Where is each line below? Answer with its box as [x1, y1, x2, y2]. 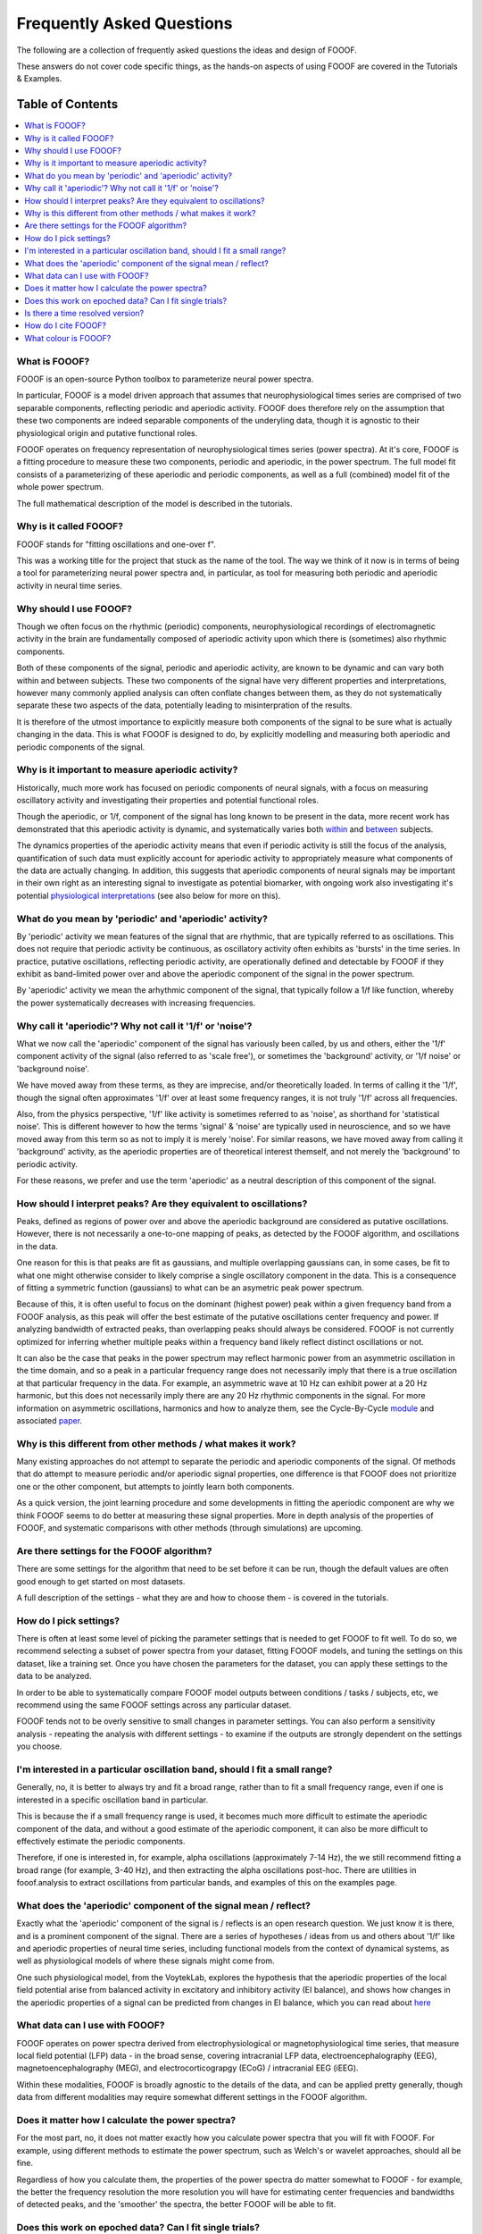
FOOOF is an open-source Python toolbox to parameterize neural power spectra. [16, 374, 314, 384]
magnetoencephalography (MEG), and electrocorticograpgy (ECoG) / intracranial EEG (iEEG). [16, 2062, 359, 2073]
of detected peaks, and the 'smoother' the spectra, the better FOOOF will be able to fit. [16, 2199, 337, 2210]
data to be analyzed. [16, 1671, 92, 1682]
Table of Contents [16, 97, 119, 112]
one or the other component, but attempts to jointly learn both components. [16, 1481, 295, 1491]
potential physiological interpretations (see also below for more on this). [16, 890, 281, 901]
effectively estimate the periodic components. [16, 1835, 186, 1846]
